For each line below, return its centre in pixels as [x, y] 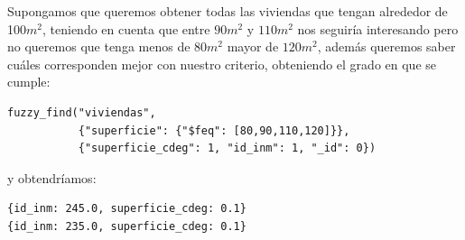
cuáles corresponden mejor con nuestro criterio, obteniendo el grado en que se [222, 64]
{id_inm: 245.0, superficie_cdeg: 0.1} [127, 209]
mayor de [253, 46]
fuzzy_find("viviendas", [82, 112]
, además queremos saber [386, 46]
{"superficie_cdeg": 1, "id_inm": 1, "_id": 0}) [227, 148]
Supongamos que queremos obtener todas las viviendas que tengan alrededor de [228, 11]
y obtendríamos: [52, 177]
